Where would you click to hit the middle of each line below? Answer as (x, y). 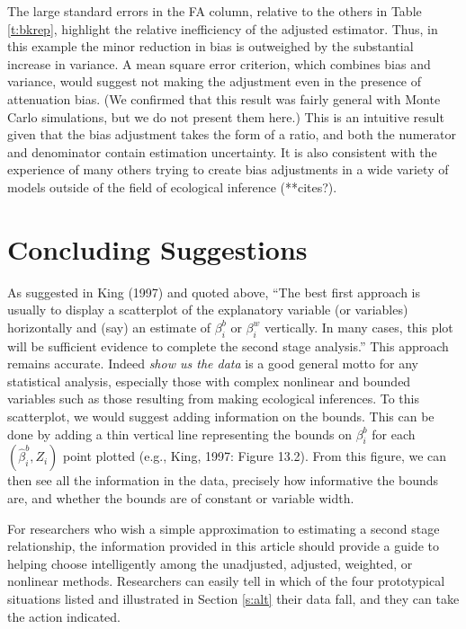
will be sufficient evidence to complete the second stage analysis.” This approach (228, 346)
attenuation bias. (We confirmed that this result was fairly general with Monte (224, 98)
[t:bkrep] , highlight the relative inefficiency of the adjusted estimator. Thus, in (223, 28)
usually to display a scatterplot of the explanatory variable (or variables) (208, 310)
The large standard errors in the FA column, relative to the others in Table (215, 11)
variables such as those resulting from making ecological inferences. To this (213, 399)
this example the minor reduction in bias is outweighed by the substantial (211, 46)
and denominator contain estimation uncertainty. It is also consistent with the (222, 151)
